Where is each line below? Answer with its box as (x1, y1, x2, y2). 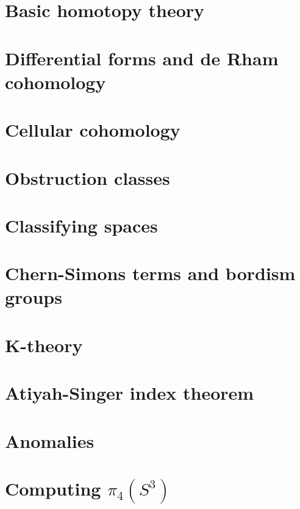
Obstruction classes (5, 165, 170, 190)
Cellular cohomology (5, 117, 180, 142)
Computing (5, 475, 101, 500)
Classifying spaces (5, 212, 158, 237)
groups (5, 284, 62, 309)
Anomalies (5, 428, 95, 453)
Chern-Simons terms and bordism (5, 261, 296, 286)
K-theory (5, 332, 83, 357)
